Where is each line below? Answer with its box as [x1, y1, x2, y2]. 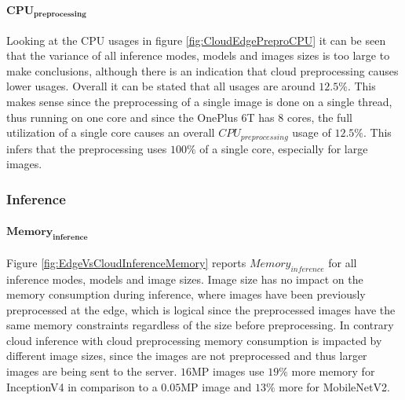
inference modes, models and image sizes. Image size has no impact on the [6, 270, 363, 287]
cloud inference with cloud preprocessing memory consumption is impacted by [6, 332, 382, 348]
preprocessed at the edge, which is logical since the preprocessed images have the [6, 301, 396, 317]
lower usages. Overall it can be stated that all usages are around [6, 78, 316, 94]
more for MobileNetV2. [279, 378, 390, 394]
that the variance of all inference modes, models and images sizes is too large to [6, 47, 390, 64]
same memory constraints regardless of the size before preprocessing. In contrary [6, 317, 394, 333]
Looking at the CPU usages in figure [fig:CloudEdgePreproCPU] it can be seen [6, 31, 386, 48]
